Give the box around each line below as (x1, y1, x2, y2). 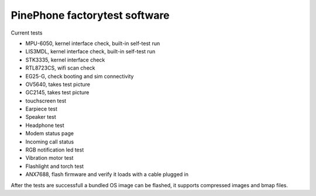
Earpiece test (25, 105, 58, 112)
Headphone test (25, 122, 64, 129)
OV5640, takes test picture (25, 81, 91, 88)
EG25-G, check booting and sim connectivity (25, 73, 134, 80)
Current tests (11, 29, 43, 36)
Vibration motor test (25, 154, 74, 161)
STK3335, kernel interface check (25, 56, 105, 63)
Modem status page (25, 130, 74, 137)
